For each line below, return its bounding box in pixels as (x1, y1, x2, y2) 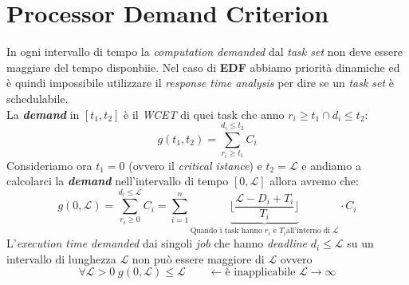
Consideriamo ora (6, 156, 92, 173)
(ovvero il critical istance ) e (128, 156, 262, 173)
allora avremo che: (269, 172, 359, 189)
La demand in (6, 105, 80, 122)
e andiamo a (301, 156, 361, 173)
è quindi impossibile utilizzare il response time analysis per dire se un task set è (6, 74, 395, 91)
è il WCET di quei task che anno (124, 105, 285, 122)
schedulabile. (6, 89, 69, 106)
